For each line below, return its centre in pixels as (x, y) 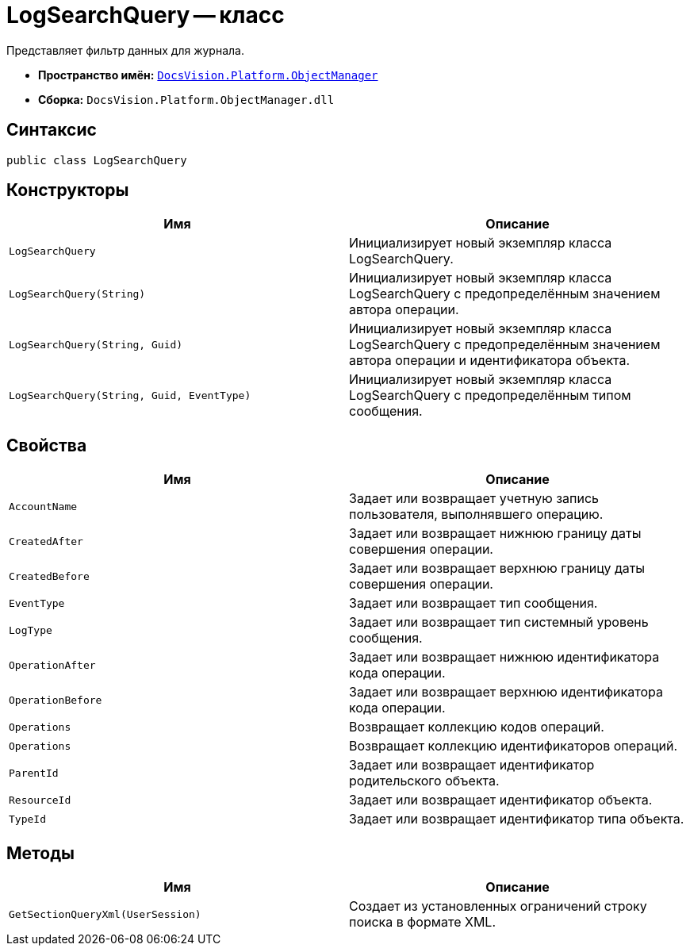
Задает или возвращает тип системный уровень (499, 622)
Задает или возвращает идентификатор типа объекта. (517, 819)
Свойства (47, 445)
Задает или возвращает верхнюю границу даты (497, 568)
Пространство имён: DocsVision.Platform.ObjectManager (208, 75)
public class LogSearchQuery (97, 160)
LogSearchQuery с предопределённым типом (490, 395)
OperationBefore (56, 700)
